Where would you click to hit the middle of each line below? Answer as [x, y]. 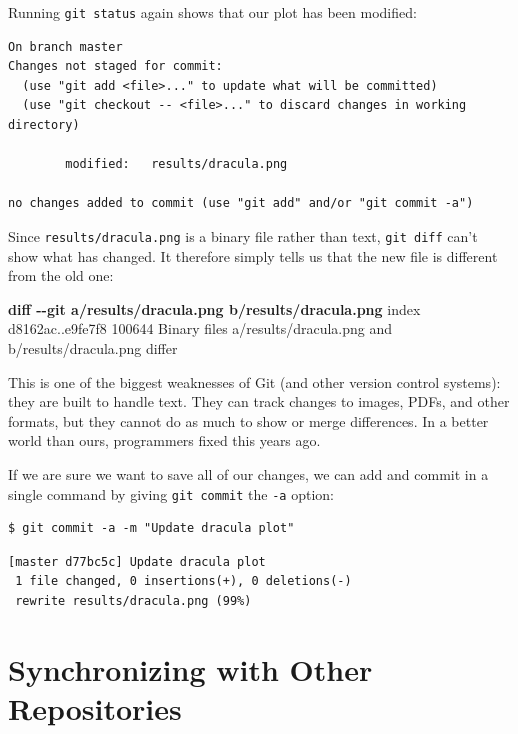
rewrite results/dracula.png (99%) [133, 601]
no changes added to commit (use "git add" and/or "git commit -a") [241, 203]
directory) [44, 125]
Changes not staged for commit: [115, 66]
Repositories [95, 708]
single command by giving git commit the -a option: [171, 493]
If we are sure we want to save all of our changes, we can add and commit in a [248, 474]
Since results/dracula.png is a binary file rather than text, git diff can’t [243, 236]
